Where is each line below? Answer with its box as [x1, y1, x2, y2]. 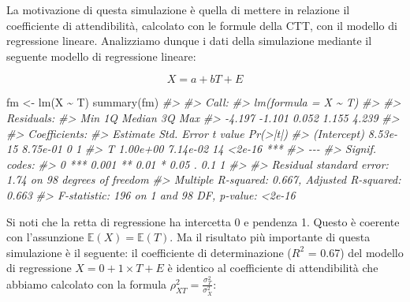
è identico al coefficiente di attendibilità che [167, 259, 378, 276]
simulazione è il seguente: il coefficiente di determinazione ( [6, 244, 292, 260]
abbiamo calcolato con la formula [6, 275, 167, 292]
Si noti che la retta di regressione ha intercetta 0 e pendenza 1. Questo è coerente [6, 213, 400, 229]
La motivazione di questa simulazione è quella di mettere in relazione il [6, 2, 350, 17]
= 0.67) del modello [307, 244, 404, 260]
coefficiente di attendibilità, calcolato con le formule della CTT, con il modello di [6, 17, 397, 33]
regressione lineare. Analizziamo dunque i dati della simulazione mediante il [6, 32, 372, 49]
